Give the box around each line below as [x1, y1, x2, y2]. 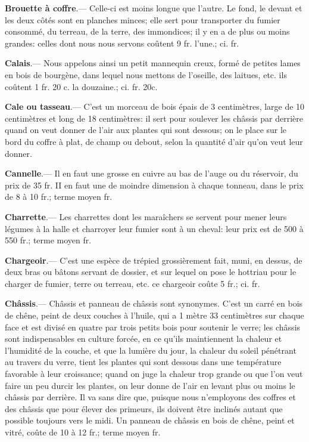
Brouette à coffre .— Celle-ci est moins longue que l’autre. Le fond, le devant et [5, 2, 302, 14]
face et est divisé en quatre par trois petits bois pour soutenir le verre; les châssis [5, 320, 301, 333]
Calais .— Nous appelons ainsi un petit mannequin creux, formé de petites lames [5, 57, 301, 69]
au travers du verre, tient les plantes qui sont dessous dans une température [5, 356, 282, 368]
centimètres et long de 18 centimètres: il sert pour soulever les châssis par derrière [5, 112, 303, 124]
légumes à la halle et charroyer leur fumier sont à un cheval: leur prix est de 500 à [5, 222, 304, 234]
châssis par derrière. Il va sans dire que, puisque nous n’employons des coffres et [5, 391, 296, 403]
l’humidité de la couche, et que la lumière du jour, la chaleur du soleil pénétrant [5, 344, 296, 356]
